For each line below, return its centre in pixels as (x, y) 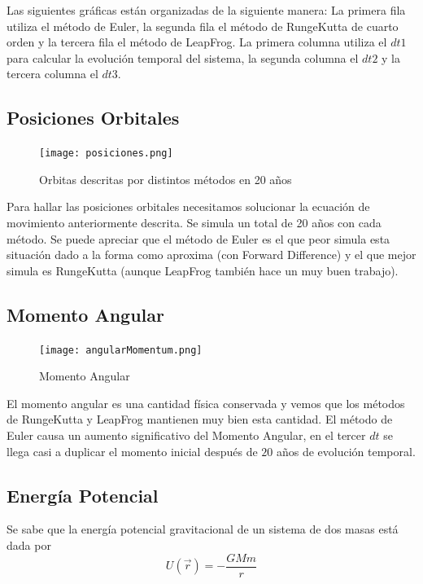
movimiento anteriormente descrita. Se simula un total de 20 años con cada (194, 223)
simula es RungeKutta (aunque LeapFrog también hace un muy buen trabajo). (203, 270)
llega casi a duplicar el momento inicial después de (132, 451)
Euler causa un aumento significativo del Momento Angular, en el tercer (186, 435)
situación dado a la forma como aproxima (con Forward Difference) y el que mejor (211, 255)
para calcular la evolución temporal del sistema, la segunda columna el (183, 57)
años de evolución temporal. (346, 451)
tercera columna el (52, 74)
